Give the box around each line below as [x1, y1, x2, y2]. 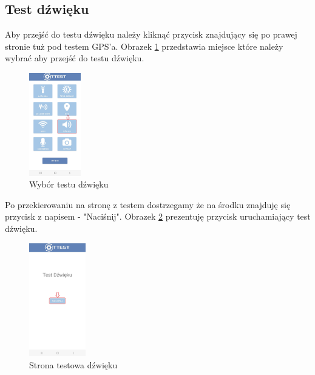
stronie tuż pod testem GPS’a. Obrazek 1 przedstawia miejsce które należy [5, 39, 283, 52]
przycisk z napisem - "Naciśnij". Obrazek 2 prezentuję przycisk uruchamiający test [5, 210, 311, 223]
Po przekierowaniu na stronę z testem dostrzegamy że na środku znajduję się [5, 198, 291, 211]
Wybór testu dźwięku [29, 178, 109, 191]
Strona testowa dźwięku [29, 358, 118, 371]
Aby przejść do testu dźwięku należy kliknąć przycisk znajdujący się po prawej [5, 28, 297, 41]
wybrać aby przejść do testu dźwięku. [5, 52, 144, 64]
